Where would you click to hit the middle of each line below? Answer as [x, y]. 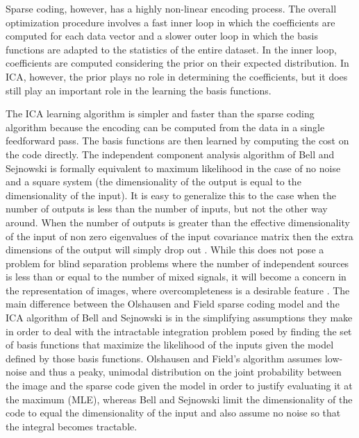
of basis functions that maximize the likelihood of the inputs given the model [170, 345]
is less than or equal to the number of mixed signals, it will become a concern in [176, 277]
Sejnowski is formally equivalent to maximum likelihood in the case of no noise [173, 168]
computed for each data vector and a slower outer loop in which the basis [162, 36]
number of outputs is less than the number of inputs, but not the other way [167, 209]
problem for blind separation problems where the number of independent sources [177, 263]
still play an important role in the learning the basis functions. [139, 90]
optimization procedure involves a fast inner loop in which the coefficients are [170, 22]
